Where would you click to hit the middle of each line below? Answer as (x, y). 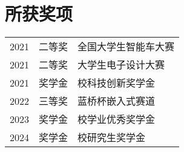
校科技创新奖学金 (117, 83)
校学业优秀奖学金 (117, 119)
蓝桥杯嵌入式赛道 (117, 101)
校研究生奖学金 (112, 137)
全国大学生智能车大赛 (126, 47)
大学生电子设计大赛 (121, 65)
